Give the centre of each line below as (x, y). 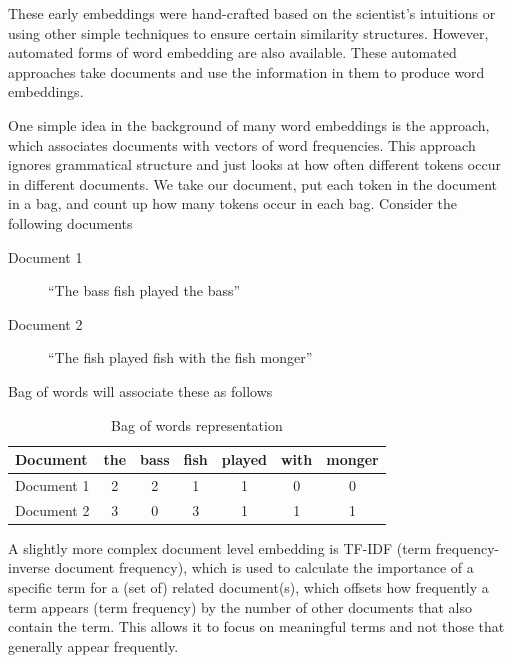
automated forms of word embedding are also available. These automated (232, 52)
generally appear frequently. (93, 645)
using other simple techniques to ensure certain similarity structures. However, (248, 32)
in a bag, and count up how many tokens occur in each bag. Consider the (233, 203)
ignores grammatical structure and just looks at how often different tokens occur (254, 164)
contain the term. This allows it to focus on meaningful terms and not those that (256, 626)
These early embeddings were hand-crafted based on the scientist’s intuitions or (252, 13)
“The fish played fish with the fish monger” (180, 357)
